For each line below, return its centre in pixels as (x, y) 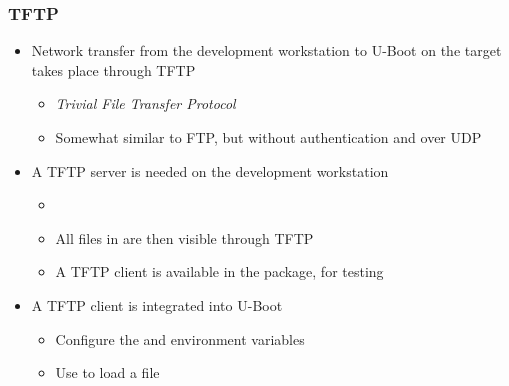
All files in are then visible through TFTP (184, 237)
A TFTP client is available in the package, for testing (219, 271)
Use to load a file (107, 372)
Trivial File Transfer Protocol (145, 103)
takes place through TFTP (113, 69)
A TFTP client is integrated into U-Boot (157, 304)
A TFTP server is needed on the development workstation (210, 170)
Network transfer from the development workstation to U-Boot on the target (266, 50)
